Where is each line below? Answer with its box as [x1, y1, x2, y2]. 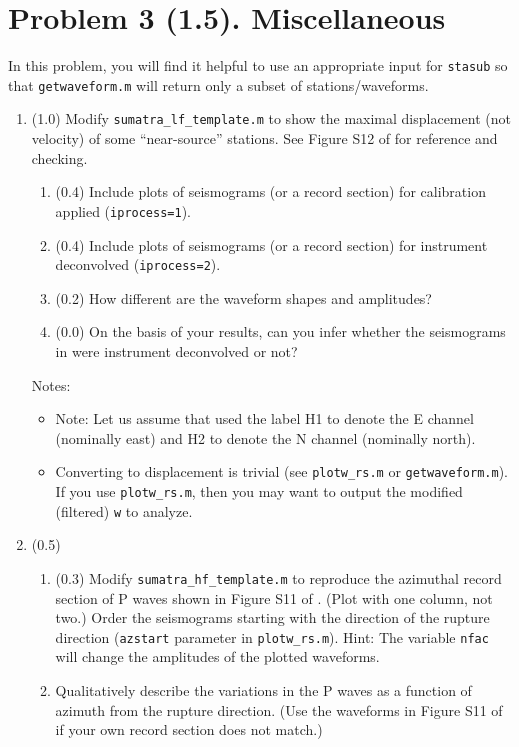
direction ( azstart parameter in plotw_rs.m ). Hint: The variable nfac [55, 626, 489, 647]
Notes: [31, 374, 71, 395]
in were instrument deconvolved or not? [55, 340, 298, 361]
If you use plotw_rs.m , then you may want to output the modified [55, 481, 463, 501]
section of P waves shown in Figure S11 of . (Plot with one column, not [55, 587, 493, 608]
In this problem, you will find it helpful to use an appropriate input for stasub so [8, 55, 508, 76]
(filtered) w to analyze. [55, 500, 193, 521]
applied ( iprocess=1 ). [55, 200, 191, 221]
